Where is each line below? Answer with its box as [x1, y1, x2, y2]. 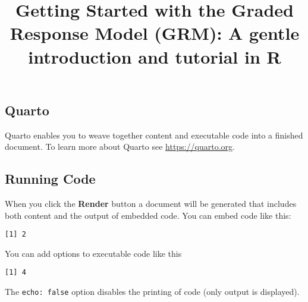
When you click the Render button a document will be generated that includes [5, 197, 297, 209]
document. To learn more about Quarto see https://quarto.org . [5, 140, 235, 153]
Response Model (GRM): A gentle [10, 21, 300, 45]
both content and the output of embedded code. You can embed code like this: [5, 209, 291, 221]
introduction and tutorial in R [28, 44, 281, 68]
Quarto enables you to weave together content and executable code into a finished [5, 128, 303, 141]
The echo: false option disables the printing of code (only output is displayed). [5, 285, 300, 298]
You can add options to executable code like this [5, 247, 182, 259]
